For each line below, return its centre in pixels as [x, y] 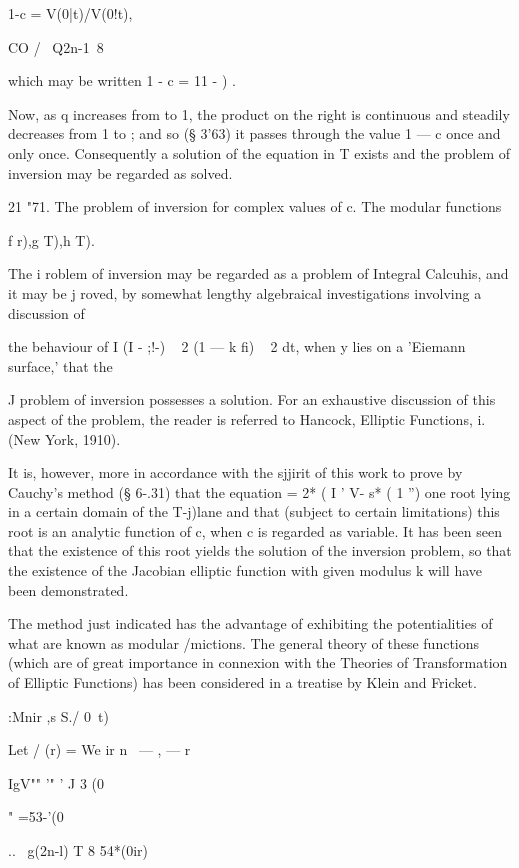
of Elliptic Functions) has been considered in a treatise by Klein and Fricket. [242, 682]
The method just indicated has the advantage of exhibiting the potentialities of [250, 623]
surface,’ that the [60, 365]
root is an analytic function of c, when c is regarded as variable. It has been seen [255, 530]
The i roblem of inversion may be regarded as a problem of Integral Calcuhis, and [258, 273]
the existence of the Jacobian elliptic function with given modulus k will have [245, 570]
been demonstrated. [68, 589]
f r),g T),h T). [51, 239]
